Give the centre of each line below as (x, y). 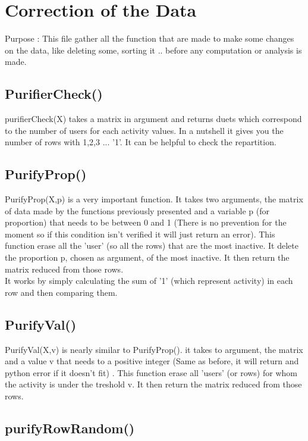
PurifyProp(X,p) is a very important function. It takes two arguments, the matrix (154, 199)
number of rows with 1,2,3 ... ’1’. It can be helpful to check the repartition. (141, 142)
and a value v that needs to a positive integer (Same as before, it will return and (152, 361)
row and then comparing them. (61, 292)
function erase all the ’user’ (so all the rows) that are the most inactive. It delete (152, 245)
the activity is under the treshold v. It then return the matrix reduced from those (153, 384)
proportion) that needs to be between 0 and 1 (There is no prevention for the (146, 222)
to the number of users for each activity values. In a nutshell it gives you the (144, 130)
